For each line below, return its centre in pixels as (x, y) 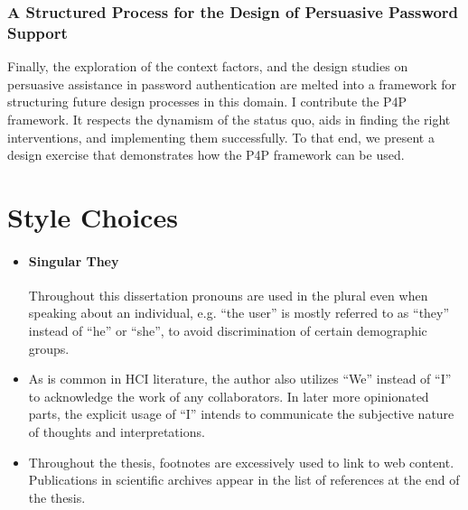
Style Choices (93, 216)
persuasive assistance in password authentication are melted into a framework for (232, 83)
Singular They (74, 260)
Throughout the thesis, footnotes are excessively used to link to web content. (241, 462)
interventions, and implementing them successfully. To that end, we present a (221, 137)
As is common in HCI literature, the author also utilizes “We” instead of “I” (240, 379)
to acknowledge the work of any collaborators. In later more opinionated (229, 396)
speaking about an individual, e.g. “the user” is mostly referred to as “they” (239, 313)
